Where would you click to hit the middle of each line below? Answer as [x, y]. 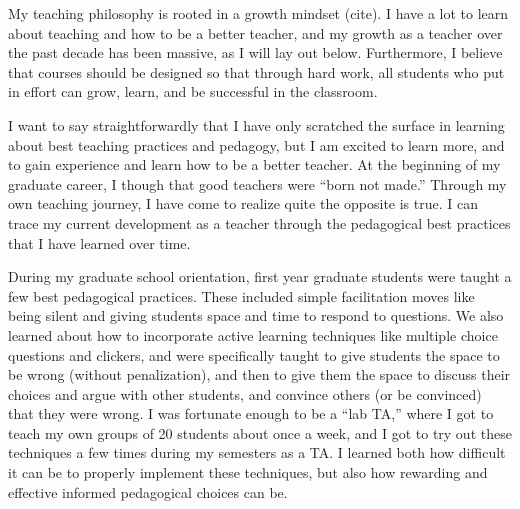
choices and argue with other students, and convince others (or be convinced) [245, 393]
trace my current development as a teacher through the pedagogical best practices [259, 222]
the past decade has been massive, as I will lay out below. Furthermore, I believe [255, 52]
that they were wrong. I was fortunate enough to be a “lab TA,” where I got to [251, 413]
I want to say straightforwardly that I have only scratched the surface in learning [256, 124]
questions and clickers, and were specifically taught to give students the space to [254, 354]
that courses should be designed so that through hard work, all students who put [256, 71]
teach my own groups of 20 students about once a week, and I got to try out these [260, 432]
